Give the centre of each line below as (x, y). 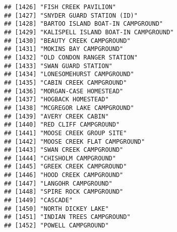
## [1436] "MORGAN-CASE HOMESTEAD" (64, 91)
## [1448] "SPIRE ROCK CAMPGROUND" (64, 192)
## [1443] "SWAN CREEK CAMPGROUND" (64, 150)
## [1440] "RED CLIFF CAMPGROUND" (62, 125)
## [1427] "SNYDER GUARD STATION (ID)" (71, 15)
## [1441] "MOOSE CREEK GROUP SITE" (66, 133)
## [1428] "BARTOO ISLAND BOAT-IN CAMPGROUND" (83, 24)
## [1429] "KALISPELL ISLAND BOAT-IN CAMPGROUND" (89, 32)
